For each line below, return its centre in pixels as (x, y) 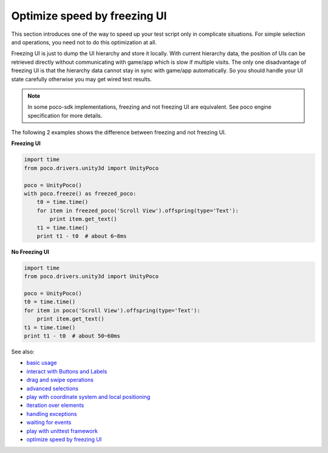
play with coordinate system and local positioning (88, 397)
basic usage (42, 363)
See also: (23, 352)
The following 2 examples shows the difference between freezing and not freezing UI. (119, 132)
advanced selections (53, 388)
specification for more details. (65, 115)
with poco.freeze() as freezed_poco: (80, 193)
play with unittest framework (62, 431)
